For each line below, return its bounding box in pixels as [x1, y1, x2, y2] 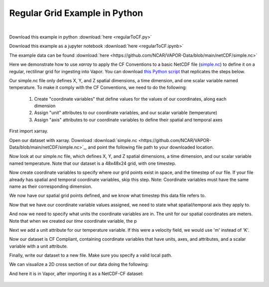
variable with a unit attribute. [9, 243, 68, 249]
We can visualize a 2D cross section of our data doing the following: [9, 262, 149, 268]
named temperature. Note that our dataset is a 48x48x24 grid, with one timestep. [9, 160, 176, 166]
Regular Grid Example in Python [9, 7, 143, 18]
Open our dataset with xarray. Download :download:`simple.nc [9, 137, 137, 143]
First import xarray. [9, 128, 48, 134]
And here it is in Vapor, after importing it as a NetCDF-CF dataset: [9, 271, 144, 277]
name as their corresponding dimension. [9, 183, 92, 189]
